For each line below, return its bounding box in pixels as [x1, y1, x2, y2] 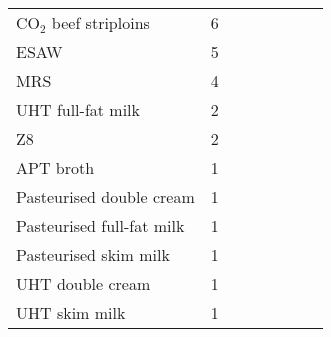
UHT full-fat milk [16, 98, 141, 121]
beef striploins [51, 11, 150, 34]
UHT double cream [16, 272, 151, 295]
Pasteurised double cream [16, 185, 195, 208]
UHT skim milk [16, 301, 126, 324]
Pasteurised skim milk [16, 243, 170, 266]
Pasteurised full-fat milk [16, 214, 185, 237]
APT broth [16, 156, 95, 179]
